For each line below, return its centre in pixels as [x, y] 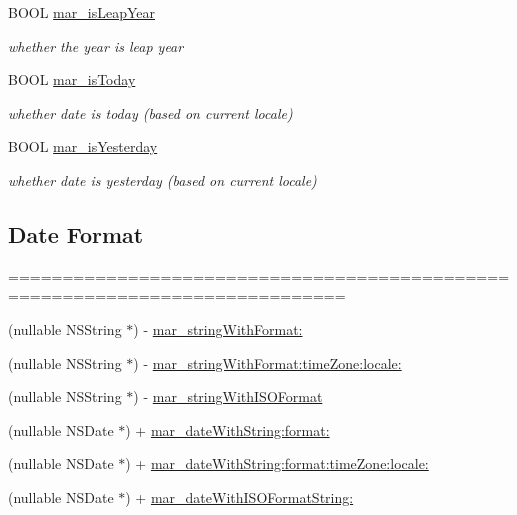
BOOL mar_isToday [72, 79]
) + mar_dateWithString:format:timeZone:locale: [277, 463]
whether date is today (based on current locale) [150, 112]
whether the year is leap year [96, 45]
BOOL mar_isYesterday [83, 146]
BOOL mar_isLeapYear [81, 12]
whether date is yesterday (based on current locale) [162, 179]
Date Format [76, 233]
